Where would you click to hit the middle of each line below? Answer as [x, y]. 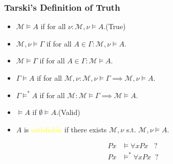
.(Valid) [68, 112]
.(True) [115, 26]
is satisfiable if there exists [65, 129]
